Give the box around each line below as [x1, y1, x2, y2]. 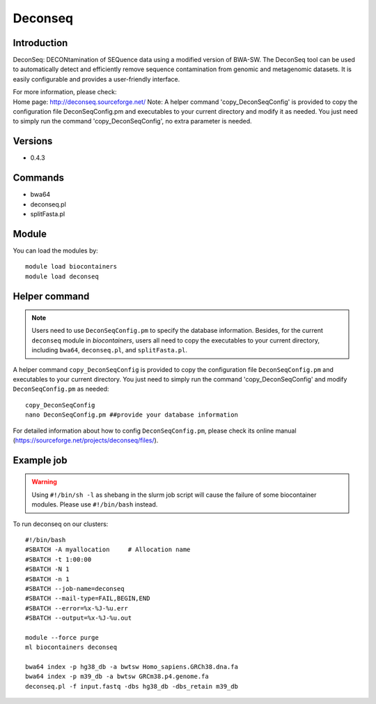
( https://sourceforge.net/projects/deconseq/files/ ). [13, 436, 159, 444]
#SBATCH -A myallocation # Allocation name [25, 546, 191, 554]
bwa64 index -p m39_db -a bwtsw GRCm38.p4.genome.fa [25, 673, 209, 680]
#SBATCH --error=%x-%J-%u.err [25, 604, 129, 612]
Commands [13, 172, 65, 184]
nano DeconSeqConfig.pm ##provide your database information [25, 411, 238, 419]
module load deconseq [25, 272, 99, 280]
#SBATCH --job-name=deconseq [25, 585, 125, 592]
